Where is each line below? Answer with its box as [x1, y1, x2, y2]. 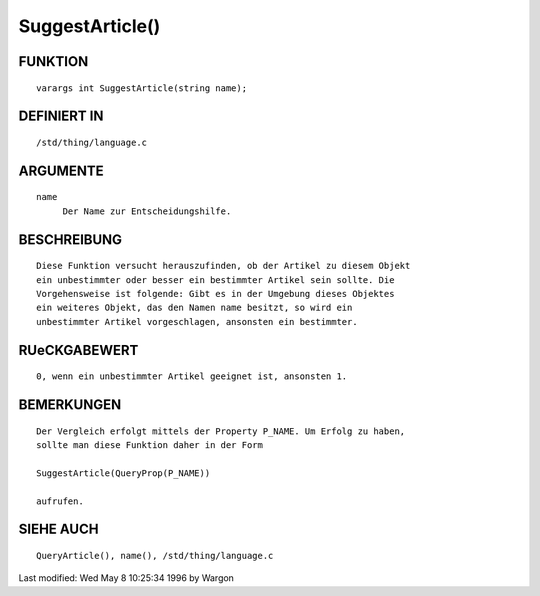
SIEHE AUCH [18, 521, 99, 538]
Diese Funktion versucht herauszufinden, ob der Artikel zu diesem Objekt [36, 260, 411, 272]
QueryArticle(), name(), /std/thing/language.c [36, 550, 274, 561]
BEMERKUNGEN [18, 396, 122, 413]
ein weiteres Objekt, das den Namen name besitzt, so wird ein [36, 302, 353, 314]
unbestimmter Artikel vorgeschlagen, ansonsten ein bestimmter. [36, 316, 359, 327]
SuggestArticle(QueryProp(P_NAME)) [36, 467, 211, 479]
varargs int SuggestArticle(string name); [36, 82, 248, 94]
